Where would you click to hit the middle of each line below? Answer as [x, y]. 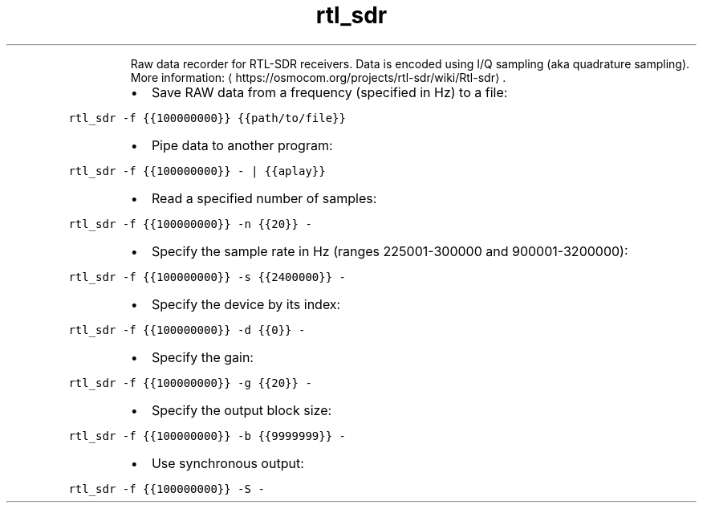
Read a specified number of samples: [264, 198]
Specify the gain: [202, 357]
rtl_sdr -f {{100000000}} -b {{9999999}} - [207, 436]
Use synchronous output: [228, 463]
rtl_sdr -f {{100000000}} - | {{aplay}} [197, 171]
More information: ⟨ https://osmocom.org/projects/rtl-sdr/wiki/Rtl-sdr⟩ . [318, 77]
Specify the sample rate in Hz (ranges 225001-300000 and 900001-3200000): [390, 251]
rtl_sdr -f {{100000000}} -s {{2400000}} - [207, 277]
